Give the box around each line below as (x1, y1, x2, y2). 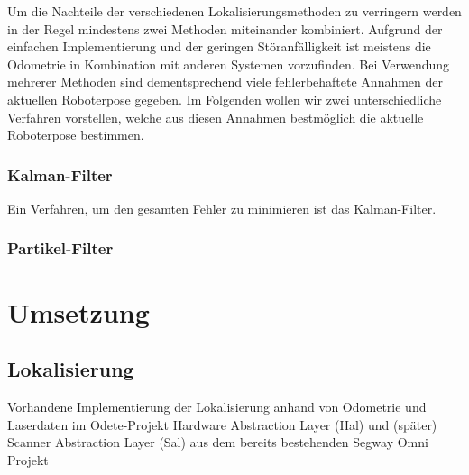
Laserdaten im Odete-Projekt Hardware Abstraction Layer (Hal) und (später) (7, 415, 437, 434)
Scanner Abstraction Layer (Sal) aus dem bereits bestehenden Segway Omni (7, 433, 428, 452)
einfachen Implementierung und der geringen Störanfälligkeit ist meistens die (7, 37, 431, 56)
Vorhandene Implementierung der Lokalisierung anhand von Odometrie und (7, 397, 427, 416)
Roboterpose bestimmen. (7, 125, 144, 144)
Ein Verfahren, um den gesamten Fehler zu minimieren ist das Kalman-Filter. (7, 198, 437, 217)
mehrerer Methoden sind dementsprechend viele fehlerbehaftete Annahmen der (7, 72, 444, 91)
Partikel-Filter (7, 237, 114, 260)
